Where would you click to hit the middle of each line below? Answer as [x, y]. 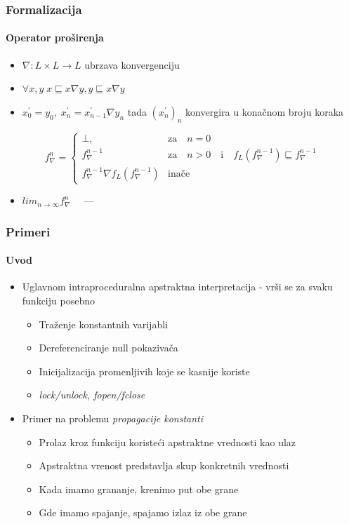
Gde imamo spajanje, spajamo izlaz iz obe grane [143, 512]
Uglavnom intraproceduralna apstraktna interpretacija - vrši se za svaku [177, 287]
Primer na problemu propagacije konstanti [113, 418]
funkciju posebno [58, 301]
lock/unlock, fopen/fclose [92, 395]
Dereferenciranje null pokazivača [108, 348]
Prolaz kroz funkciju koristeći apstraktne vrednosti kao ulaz [167, 442]
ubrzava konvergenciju [132, 64]
